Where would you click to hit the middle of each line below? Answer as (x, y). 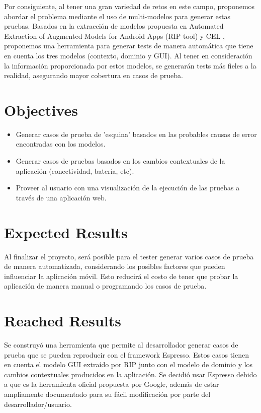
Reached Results (63, 321)
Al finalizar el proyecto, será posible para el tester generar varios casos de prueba (129, 256)
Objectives (41, 110)
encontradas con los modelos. (61, 144)
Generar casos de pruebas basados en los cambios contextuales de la (120, 161)
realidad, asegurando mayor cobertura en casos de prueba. (94, 75)
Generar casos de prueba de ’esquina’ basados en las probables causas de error (136, 134)
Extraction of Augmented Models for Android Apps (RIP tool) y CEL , (114, 36)
